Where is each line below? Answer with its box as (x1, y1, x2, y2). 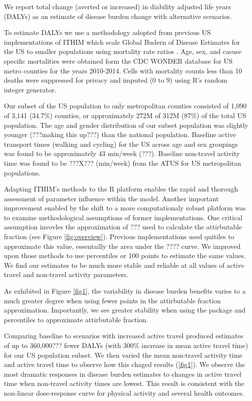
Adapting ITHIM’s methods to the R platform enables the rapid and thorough (4, 184, 238, 194)
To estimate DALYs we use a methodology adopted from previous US (4, 27, 211, 37)
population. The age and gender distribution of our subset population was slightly (4, 120, 249, 130)
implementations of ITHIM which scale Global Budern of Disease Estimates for (4, 36, 240, 47)
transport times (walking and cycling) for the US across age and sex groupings (4, 139, 238, 149)
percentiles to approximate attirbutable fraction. (4, 314, 148, 324)
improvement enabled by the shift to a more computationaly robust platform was (4, 203, 246, 213)
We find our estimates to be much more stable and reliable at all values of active (4, 260, 244, 270)
